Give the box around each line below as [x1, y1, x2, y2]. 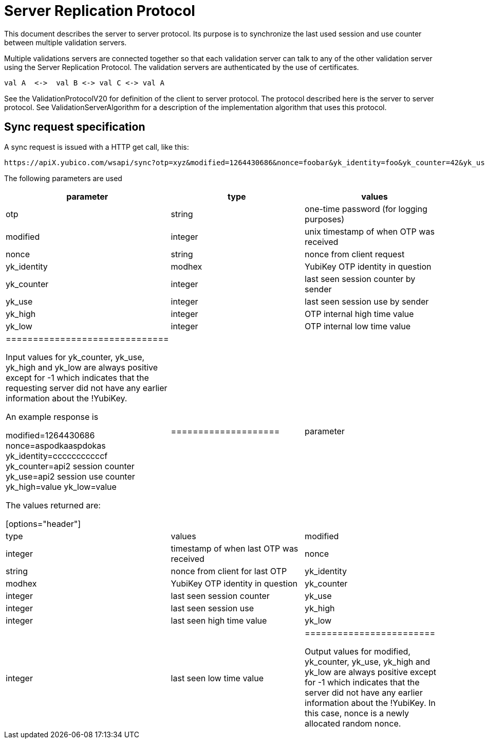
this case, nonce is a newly [305, 707, 409, 718]
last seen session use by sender [305, 296, 429, 307]
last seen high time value [171, 615, 267, 626]
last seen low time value [171, 673, 264, 683]
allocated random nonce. [305, 718, 401, 729]
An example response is [6, 411, 99, 422]
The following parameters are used [4, 173, 122, 183]
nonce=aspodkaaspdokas [6, 440, 106, 451]
